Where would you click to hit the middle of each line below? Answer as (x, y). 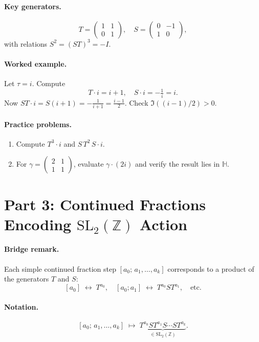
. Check (136, 102)
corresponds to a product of (211, 268)
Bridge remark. (32, 249)
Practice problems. (38, 124)
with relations (26, 43)
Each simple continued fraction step (60, 268)
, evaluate (89, 164)
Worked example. (36, 63)
